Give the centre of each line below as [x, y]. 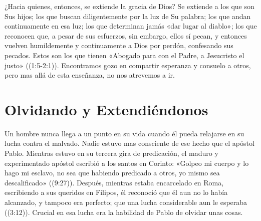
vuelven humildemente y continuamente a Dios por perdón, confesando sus [119, 45]
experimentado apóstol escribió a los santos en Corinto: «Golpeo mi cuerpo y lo [127, 163]
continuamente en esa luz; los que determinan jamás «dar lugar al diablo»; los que [131, 26]
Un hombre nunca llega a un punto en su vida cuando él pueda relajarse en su [124, 133]
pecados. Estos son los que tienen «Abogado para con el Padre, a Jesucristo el [124, 55]
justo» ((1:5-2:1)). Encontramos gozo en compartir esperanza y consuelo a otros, [128, 65]
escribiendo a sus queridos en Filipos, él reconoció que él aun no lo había [116, 192]
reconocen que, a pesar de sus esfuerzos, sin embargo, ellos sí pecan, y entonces [126, 35]
